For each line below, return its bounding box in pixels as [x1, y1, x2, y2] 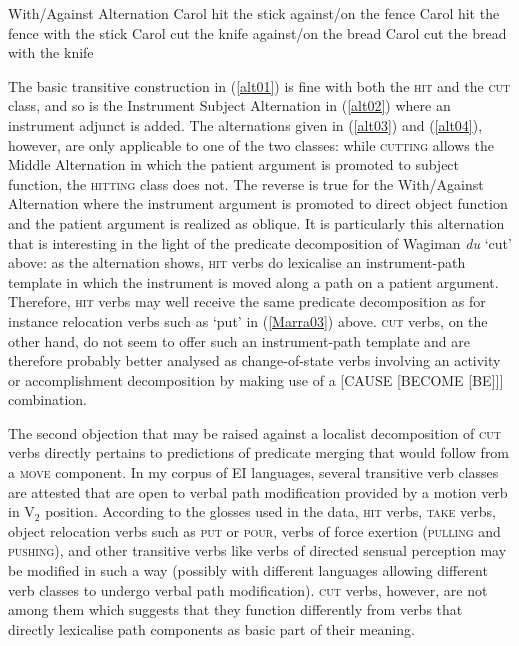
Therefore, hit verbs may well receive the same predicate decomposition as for [8, 291, 486, 312]
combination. [8, 389, 87, 410]
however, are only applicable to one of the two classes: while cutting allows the [8, 134, 494, 155]
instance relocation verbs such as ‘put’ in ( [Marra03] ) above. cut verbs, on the [8, 310, 488, 331]
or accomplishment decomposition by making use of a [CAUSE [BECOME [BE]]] [8, 369, 504, 390]
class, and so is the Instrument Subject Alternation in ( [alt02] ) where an [8, 95, 451, 116]
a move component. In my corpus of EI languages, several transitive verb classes [8, 462, 499, 483]
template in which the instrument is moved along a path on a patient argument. [8, 271, 499, 292]
